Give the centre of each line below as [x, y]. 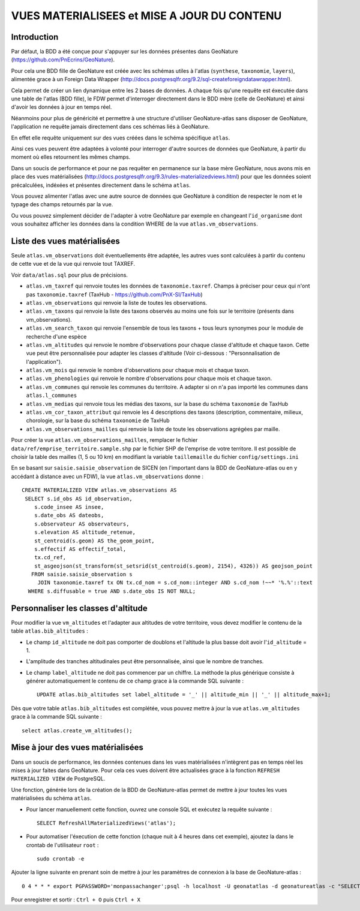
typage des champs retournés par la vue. [62, 204]
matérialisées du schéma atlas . [52, 798]
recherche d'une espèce [56, 336]
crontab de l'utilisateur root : [62, 845]
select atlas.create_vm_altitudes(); [77, 730]
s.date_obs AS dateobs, [69, 515]
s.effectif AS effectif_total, [80, 549]
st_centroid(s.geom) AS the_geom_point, [94, 541]
